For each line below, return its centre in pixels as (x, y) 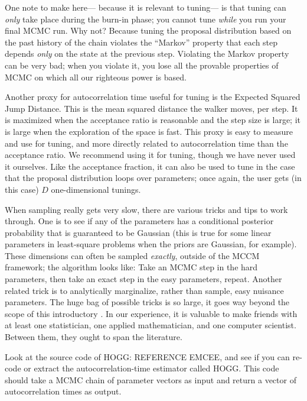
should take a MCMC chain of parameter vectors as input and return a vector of (151, 379)
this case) (22, 189)
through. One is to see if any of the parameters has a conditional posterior (139, 221)
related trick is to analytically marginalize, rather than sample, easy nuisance (144, 290)
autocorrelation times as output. (63, 391)
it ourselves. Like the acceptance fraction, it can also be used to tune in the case (150, 166)
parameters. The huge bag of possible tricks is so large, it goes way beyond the (147, 302)
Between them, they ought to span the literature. (94, 337)
